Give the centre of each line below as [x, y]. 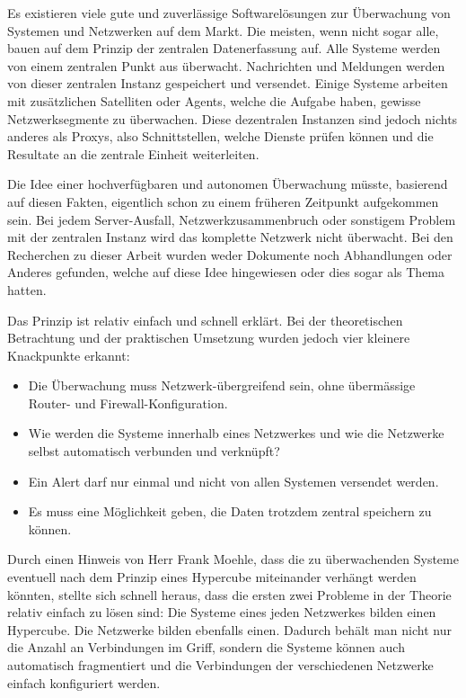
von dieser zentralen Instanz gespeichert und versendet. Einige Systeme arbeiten [228, 83]
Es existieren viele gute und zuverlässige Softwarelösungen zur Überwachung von [229, 13]
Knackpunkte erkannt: [69, 355]
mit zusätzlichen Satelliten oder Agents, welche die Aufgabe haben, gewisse [214, 100]
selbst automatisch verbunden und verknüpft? [154, 451]
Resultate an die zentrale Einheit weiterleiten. [133, 153]
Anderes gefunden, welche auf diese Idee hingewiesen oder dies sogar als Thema [226, 272]
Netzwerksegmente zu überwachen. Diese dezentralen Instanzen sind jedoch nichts [233, 118]
